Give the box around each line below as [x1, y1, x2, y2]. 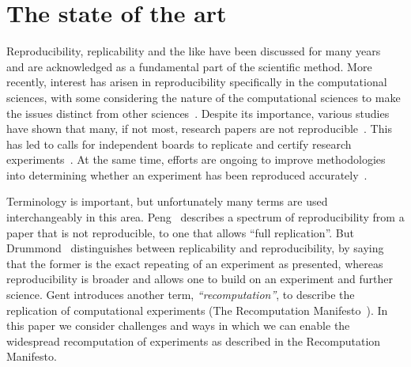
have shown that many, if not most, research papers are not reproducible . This [6, 120, 392, 137]
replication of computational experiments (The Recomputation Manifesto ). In [6, 301, 388, 318]
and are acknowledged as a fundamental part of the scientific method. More [6, 58, 372, 74]
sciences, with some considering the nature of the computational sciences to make [6, 89, 401, 105]
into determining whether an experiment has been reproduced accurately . [6, 166, 368, 183]
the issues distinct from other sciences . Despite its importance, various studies [6, 104, 390, 121]
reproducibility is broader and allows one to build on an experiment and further [6, 271, 393, 287]
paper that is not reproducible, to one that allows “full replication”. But [6, 224, 354, 240]
